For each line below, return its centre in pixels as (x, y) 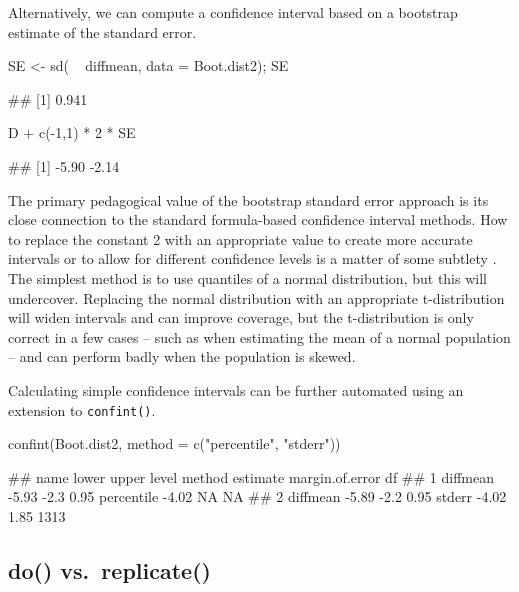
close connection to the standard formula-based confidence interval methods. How (258, 219)
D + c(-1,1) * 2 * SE (72, 132)
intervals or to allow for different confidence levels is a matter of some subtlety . (252, 258)
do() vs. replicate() (109, 569)
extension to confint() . (82, 409)
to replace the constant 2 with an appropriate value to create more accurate (240, 238)
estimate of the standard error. (102, 31)
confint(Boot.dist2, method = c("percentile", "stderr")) (174, 443)
